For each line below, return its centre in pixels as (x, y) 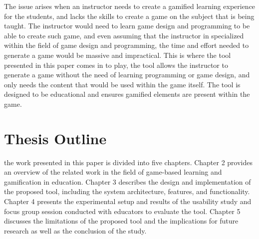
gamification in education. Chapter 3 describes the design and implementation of (128, 181)
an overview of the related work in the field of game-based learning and (113, 172)
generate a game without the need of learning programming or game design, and (127, 75)
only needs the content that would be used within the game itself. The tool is (122, 84)
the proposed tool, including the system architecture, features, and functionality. (127, 191)
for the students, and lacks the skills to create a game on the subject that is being (129, 16)
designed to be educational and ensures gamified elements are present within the (127, 94)
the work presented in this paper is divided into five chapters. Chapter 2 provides (129, 162)
